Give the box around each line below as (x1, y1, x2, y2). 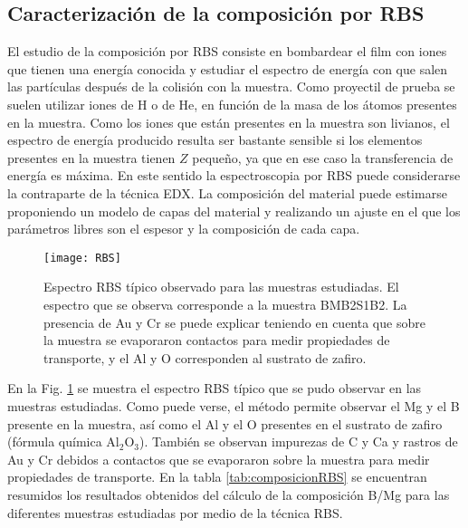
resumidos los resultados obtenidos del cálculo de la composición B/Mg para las (7, 485, 450, 504)
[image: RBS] (43, 251, 121, 264)
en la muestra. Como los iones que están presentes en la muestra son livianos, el (7, 112, 450, 131)
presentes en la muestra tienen (7, 148, 176, 167)
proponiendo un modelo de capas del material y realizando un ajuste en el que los (7, 201, 461, 220)
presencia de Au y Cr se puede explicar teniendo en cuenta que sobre (43, 312, 425, 331)
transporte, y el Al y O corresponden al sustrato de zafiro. (43, 348, 367, 367)
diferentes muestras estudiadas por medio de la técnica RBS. (7, 503, 343, 522)
